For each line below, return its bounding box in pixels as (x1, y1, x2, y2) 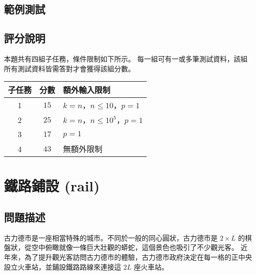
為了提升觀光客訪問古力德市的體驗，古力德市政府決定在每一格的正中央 (24, 251, 252, 262)
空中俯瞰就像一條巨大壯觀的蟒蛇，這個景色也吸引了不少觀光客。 (31, 242, 238, 252)
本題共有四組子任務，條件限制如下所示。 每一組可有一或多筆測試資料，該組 (4, 53, 248, 63)
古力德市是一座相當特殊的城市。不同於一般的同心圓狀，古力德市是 (4, 232, 218, 243)
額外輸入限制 (63, 84, 111, 96)
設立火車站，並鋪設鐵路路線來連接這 (4, 261, 121, 272)
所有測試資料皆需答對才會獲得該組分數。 (4, 63, 135, 73)
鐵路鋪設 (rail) (4, 176, 100, 196)
